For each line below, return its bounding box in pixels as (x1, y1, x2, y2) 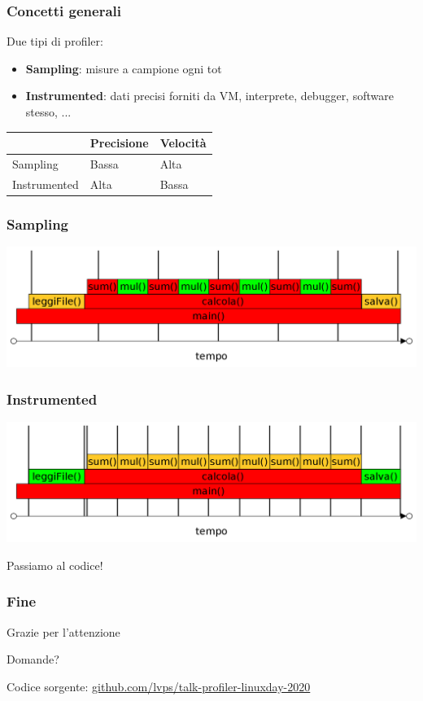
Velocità (159, 134, 207, 151)
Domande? (7, 651, 59, 668)
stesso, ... (25, 103, 72, 120)
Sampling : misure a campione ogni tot (25, 59, 222, 77)
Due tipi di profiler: (7, 33, 103, 50)
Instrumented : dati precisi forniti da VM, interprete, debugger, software (25, 87, 394, 104)
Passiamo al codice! (7, 556, 103, 573)
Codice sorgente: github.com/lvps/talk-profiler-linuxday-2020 (7, 677, 311, 694)
